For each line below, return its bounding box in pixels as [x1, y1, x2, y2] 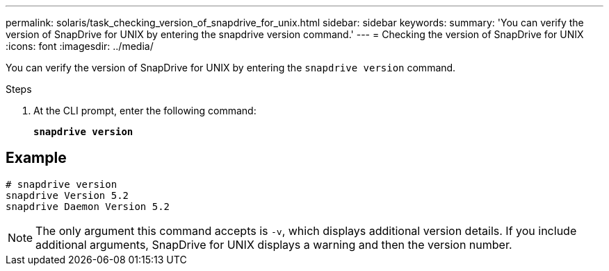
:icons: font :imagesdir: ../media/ [6, 40, 154, 52]
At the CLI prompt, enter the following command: [33, 105, 257, 116]
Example [6, 149, 67, 167]
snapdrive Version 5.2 [6, 189, 129, 201]
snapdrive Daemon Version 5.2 [6, 200, 170, 212]
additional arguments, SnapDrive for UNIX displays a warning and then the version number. [35, 237, 512, 252]
